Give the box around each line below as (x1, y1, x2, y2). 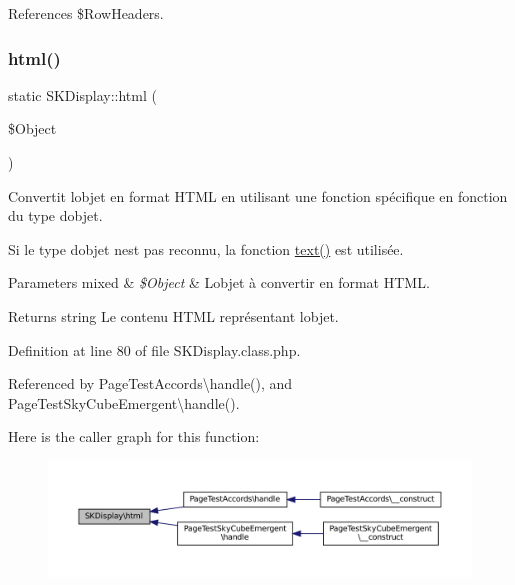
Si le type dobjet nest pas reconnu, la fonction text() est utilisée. (8, 238, 404, 259)
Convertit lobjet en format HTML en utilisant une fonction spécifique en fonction (8, 185, 508, 206)
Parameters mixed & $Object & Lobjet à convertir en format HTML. (8, 272, 430, 293)
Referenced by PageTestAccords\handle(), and (8, 373, 293, 394)
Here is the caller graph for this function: (8, 426, 260, 447)
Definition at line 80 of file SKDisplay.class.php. (8, 339, 301, 360)
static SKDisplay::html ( (8, 84, 157, 105)
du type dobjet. (8, 205, 103, 226)
